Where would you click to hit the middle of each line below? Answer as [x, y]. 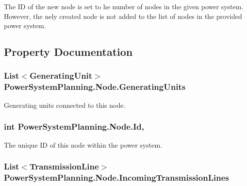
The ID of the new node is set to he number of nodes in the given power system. [124, 6]
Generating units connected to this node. [65, 105]
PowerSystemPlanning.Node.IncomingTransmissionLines [116, 177]
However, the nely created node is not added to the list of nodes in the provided [123, 16]
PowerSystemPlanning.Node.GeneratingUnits [95, 87]
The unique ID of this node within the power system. [83, 144]
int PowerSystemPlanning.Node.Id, [74, 127]
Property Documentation [68, 52]
